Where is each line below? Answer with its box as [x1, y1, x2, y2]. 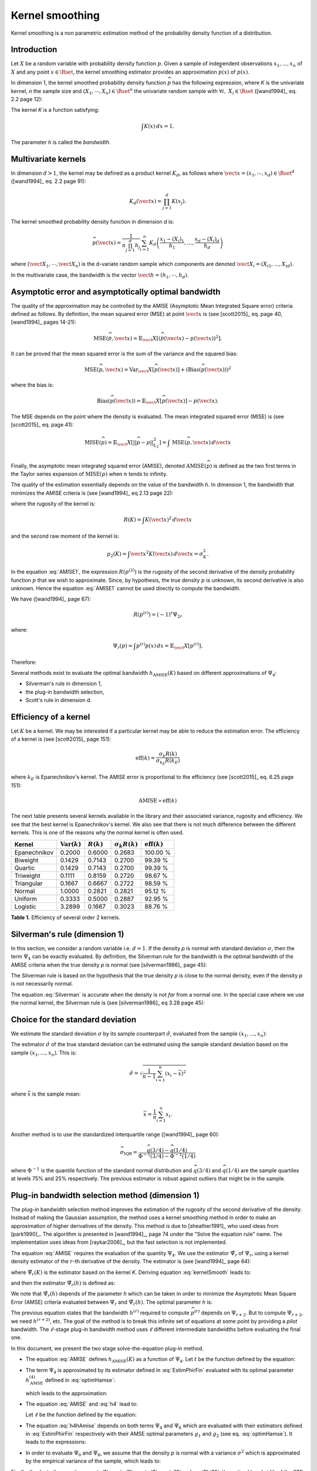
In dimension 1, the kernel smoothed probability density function [11, 79, 167, 86]
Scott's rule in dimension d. [25, 697, 92, 704]
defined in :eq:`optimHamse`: [45, 1376, 116, 1383]
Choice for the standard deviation [11, 1015, 137, 1024]
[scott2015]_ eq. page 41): [11, 421, 74, 428]
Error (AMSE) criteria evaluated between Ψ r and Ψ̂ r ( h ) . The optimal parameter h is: [11, 1298, 213, 1307]
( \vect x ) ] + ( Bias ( [157, 366, 202, 373]
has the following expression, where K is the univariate [172, 79, 305, 86]
